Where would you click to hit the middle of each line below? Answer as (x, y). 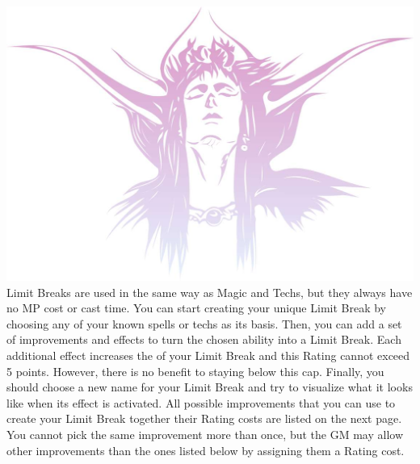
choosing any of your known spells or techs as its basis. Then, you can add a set (204, 323)
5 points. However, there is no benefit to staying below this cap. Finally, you (195, 371)
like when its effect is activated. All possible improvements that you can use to (201, 402)
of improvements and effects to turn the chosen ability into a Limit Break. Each (204, 339)
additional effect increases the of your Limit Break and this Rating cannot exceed (208, 355)
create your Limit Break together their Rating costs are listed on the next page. (204, 418)
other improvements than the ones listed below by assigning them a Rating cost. (206, 450)
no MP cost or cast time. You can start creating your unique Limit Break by (196, 308)
